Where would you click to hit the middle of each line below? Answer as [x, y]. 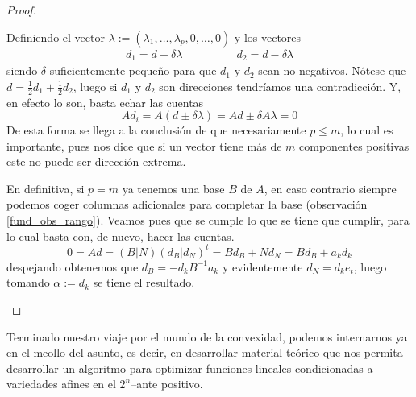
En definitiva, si [46, 188]
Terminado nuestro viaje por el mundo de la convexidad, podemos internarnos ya [207, 336]
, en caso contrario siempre [330, 188]
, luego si [95, 86]
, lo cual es [367, 130]
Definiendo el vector [56, 37]
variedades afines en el [61, 384]
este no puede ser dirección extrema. [96, 161]
